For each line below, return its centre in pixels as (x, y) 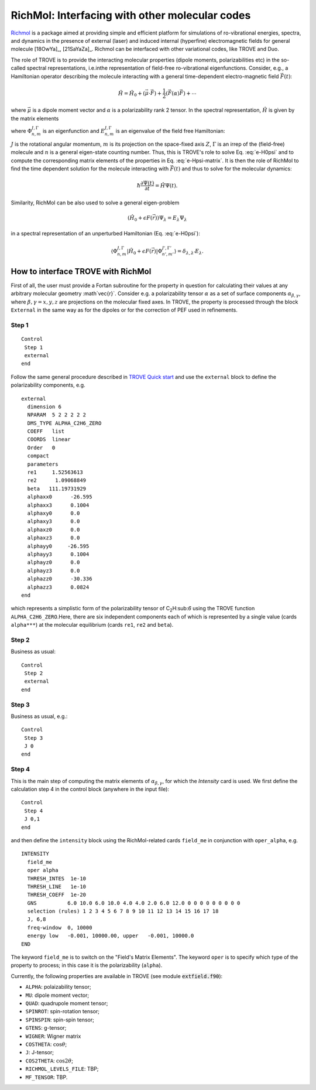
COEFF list (46, 431)
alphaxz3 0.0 (54, 538)
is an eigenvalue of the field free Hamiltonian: (170, 131)
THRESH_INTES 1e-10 (57, 878)
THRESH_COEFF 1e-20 (57, 895)
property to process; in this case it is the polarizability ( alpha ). (87, 965)
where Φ (21, 131)
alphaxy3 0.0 (54, 522)
